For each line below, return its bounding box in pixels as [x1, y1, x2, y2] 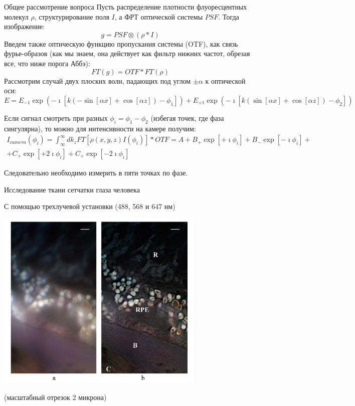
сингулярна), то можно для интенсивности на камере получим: [4, 123, 196, 133]
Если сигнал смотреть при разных [4, 112, 108, 123]
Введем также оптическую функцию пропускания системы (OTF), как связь [4, 38, 238, 49]
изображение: [4, 21, 45, 32]
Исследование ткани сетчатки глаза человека [4, 184, 140, 194]
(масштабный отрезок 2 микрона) [4, 391, 107, 402]
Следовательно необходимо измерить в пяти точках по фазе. [4, 167, 188, 177]
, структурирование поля [34, 11, 109, 22]
